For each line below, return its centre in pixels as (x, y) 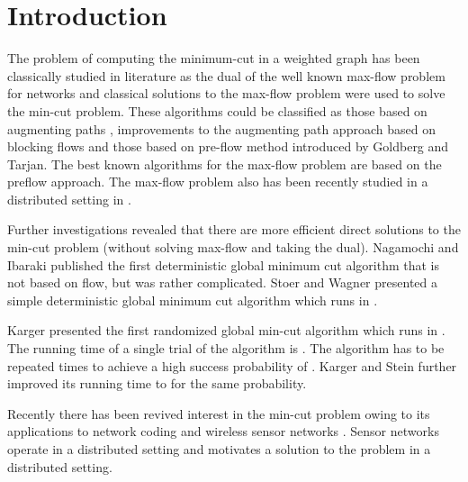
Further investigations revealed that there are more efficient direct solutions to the (234, 229)
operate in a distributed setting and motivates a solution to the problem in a (219, 449)
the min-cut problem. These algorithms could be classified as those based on (217, 110)
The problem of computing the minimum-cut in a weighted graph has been (214, 58)
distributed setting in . (69, 199)
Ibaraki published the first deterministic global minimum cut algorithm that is (224, 264)
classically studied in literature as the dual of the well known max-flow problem (226, 75)
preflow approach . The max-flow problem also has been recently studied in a (218, 182)
